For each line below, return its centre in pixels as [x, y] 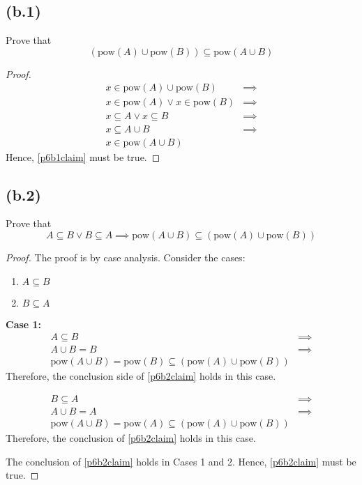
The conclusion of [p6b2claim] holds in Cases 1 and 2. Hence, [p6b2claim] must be [181, 461]
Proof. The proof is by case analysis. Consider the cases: [126, 257]
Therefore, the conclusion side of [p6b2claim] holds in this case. [141, 376]
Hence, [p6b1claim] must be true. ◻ [83, 156]
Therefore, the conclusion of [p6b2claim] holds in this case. [131, 437]
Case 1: [24, 324]
